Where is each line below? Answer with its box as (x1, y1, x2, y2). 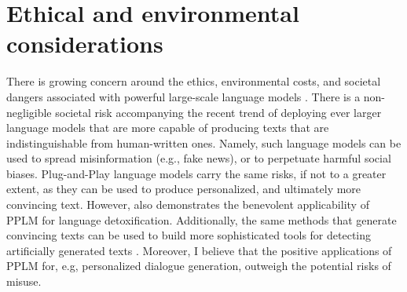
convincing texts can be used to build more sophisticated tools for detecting (6, 227, 372, 243)
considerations (6, 27, 163, 60)
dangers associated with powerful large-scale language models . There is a (6, 88, 361, 104)
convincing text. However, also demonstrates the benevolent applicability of (6, 196, 369, 213)
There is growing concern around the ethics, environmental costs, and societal (6, 73, 381, 89)
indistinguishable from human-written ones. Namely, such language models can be (6, 134, 401, 151)
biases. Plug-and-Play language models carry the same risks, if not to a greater (6, 165, 387, 181)
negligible (6, 104, 52, 120)
